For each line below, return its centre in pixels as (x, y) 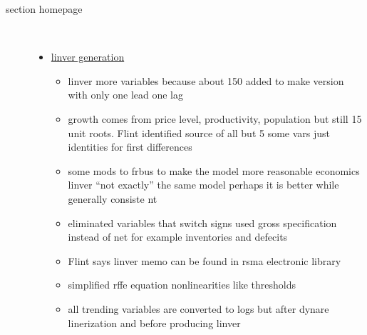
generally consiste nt (113, 198)
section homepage (44, 9)
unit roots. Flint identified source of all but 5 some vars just (199, 132)
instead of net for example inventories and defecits (178, 237)
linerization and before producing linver (154, 322)
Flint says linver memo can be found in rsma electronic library (205, 260)
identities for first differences (130, 147)
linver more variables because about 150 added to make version (206, 80)
